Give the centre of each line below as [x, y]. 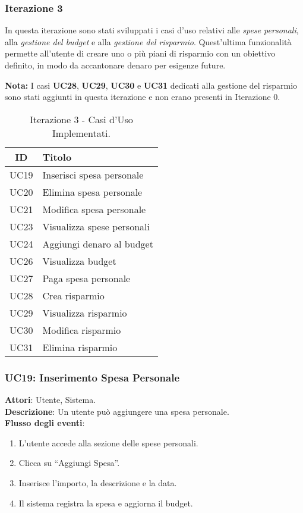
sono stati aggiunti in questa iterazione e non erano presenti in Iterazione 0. [143, 97]
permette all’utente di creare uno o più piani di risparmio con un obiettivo [140, 53]
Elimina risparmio [80, 347]
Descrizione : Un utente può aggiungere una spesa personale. [117, 411]
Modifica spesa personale [94, 209]
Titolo [57, 157]
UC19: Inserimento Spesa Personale [92, 377]
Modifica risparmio [82, 330]
